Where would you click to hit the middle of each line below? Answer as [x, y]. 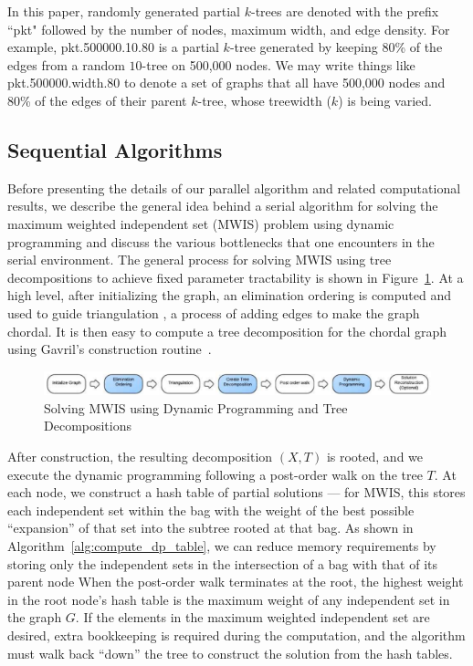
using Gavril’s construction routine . [110, 349]
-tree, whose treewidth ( [264, 100]
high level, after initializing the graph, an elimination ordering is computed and [230, 295]
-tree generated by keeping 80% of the [336, 47]
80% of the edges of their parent [97, 100]
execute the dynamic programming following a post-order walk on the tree [215, 474]
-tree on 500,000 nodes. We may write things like [279, 64]
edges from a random [66, 64]
